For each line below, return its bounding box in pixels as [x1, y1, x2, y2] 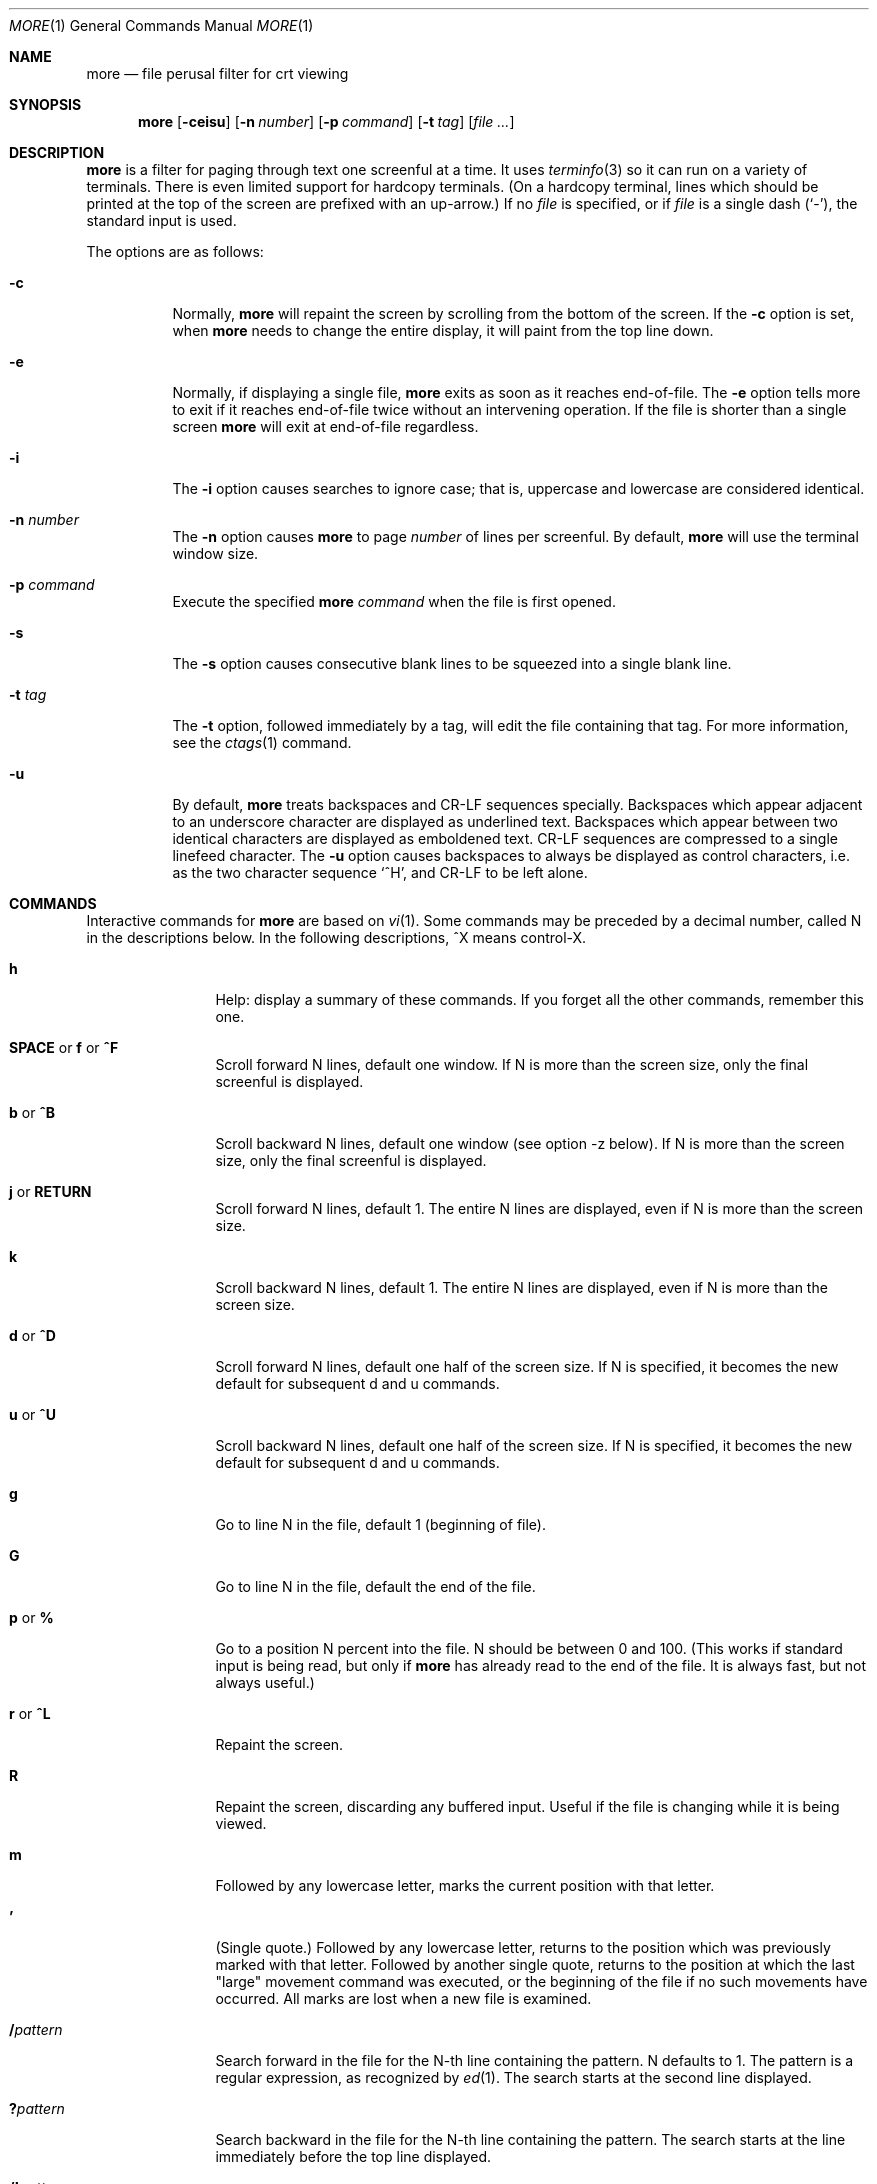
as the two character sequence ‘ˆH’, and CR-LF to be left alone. [172, 864, 588, 881]
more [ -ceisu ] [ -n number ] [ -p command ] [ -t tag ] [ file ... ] [138, 113, 515, 130]
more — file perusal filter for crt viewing [86, 65, 349, 82]
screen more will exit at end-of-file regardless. [172, 418, 479, 435]
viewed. [215, 1815, 267, 1832]
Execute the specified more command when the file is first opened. [172, 593, 616, 610]
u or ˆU [9, 1406, 56, 1423]
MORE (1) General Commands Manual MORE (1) [9, 17, 314, 34]
